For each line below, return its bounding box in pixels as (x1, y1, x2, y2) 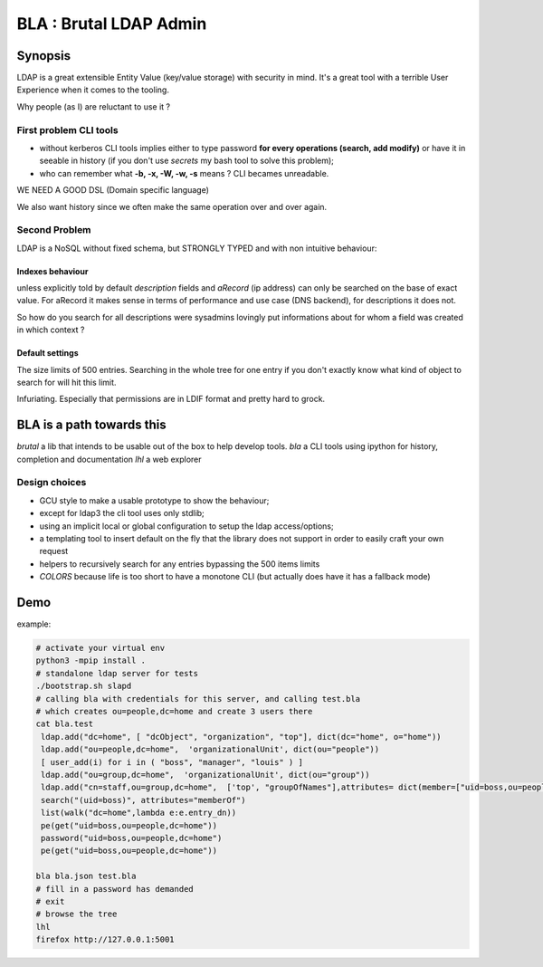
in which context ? (16, 324, 85, 335)
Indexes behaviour (16, 265, 89, 276)
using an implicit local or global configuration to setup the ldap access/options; (39, 521, 334, 531)
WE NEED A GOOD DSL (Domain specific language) (16, 185, 210, 196)
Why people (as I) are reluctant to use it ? (16, 101, 171, 112)
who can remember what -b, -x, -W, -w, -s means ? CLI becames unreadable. (39, 168, 329, 178)
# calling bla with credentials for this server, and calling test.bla (35, 694, 361, 704)
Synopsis (16, 48, 71, 63)
